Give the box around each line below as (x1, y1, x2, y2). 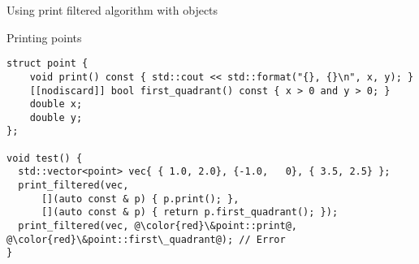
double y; (29, 111, 83, 123)
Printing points (6, 28, 82, 45)
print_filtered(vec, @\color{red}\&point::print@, (18, 220, 297, 232)
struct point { (6, 58, 89, 70)
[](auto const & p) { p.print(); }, (41, 193, 240, 205)
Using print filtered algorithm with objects (6, 2, 218, 18)
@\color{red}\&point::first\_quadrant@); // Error (6, 233, 286, 245)
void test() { (6, 152, 83, 164)
